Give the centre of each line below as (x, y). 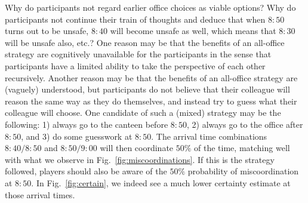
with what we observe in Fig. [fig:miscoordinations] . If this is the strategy (140, 159)
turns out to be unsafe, (47, 31)
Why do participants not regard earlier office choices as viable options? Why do (150, 7)
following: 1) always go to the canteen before (87, 124)
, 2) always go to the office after (245, 124)
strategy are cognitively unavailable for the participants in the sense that (138, 54)
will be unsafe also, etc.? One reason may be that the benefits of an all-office (145, 42)
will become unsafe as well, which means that (193, 31)
